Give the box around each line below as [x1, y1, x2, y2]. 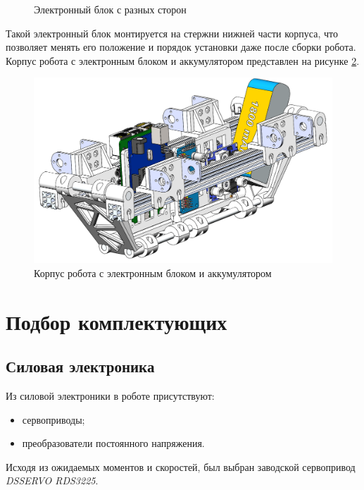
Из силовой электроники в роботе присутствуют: [6, 388, 215, 403]
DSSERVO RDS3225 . [6, 473, 99, 488]
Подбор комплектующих [6, 307, 227, 336]
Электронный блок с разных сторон [34, 2, 187, 16]
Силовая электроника [6, 355, 155, 377]
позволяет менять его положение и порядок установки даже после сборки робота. [6, 39, 356, 54]
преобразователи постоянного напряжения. [22, 436, 205, 451]
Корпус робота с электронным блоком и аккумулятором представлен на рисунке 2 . [6, 53, 360, 68]
